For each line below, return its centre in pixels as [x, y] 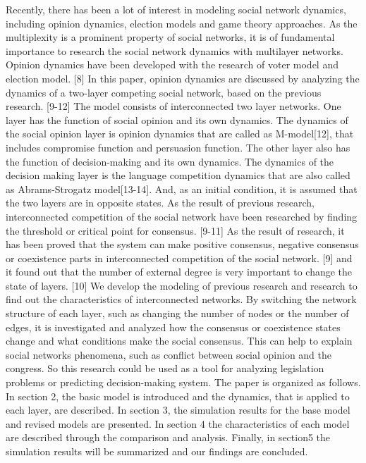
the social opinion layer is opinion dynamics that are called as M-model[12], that [180, 134]
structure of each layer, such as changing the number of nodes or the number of [177, 313]
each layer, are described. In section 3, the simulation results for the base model [178, 410]
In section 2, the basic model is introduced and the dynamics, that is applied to [178, 396]
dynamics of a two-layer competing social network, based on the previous [164, 92]
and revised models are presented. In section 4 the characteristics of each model [178, 423]
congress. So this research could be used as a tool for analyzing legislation [165, 368]
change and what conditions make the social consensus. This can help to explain [179, 341]
